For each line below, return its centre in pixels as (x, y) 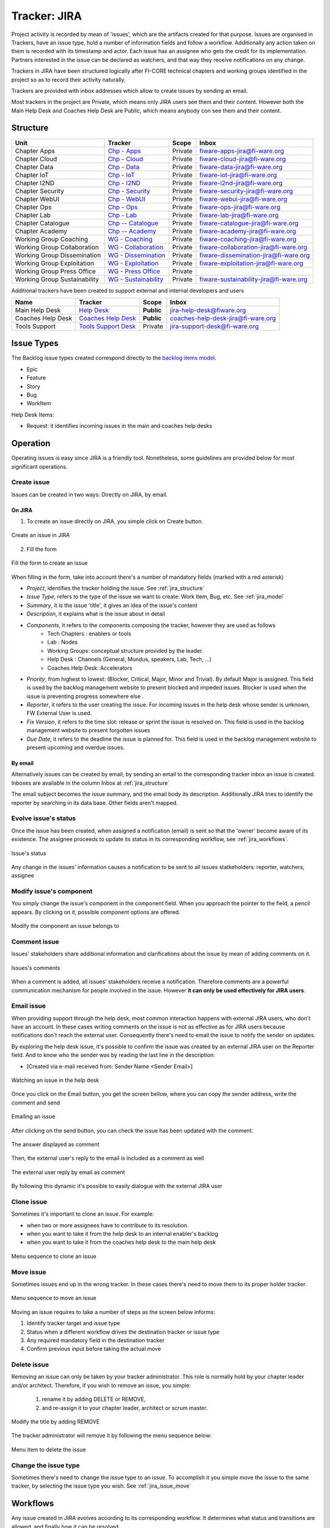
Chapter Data (34, 167)
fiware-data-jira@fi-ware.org (241, 167)
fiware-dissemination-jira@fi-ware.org (255, 255)
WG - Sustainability (136, 279)
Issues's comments (36, 968)
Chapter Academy (41, 231)
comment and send (36, 1103)
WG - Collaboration (136, 247)
